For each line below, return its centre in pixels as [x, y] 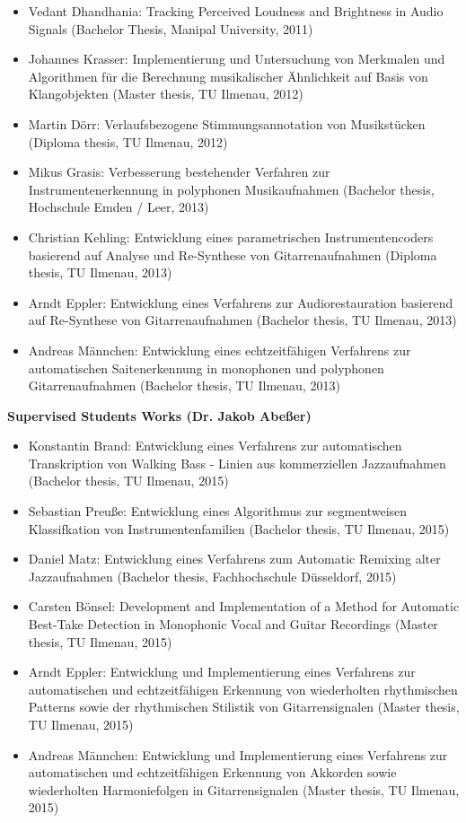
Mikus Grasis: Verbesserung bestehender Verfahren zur [179, 172]
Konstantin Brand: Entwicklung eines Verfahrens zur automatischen [215, 446]
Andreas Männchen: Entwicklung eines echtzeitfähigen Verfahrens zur [220, 350]
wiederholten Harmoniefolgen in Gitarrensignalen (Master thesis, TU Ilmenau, [244, 789]
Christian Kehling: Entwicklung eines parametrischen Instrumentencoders [231, 236]
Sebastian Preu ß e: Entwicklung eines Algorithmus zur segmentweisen [218, 511]
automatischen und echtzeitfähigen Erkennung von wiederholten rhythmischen [243, 689]
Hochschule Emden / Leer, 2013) [119, 207]
